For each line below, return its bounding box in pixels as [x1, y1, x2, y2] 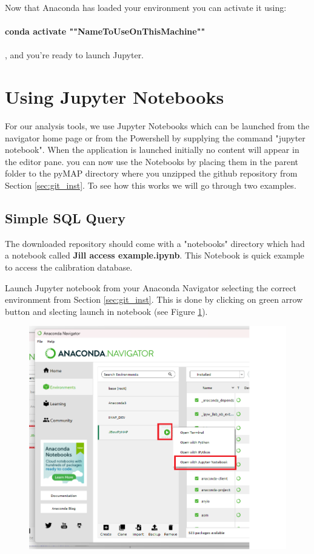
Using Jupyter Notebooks [5, 84, 224, 109]
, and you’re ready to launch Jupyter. [5, 49, 144, 61]
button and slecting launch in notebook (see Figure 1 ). [5, 305, 208, 317]
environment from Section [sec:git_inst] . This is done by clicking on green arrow [5, 293, 303, 306]
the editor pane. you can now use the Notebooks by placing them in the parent [5, 155, 299, 167]
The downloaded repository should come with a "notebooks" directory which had [5, 237, 305, 249]
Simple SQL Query [5, 209, 125, 228]
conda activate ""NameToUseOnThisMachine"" [5, 25, 205, 38]
